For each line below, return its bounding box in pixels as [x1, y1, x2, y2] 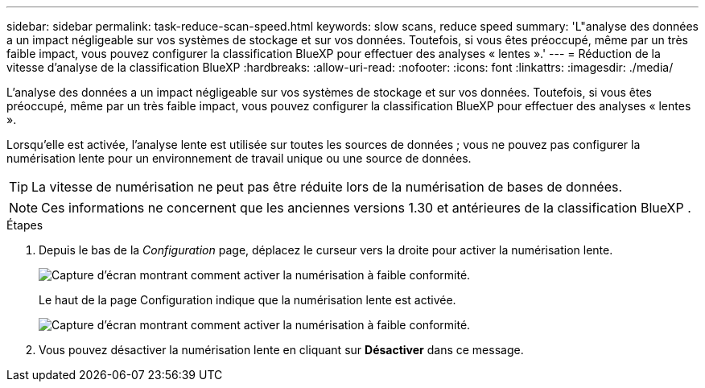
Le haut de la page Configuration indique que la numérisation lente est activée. [39, 293, 456, 307]
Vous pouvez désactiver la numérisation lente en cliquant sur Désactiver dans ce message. [39, 343, 524, 357]
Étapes [6, 218, 43, 232]
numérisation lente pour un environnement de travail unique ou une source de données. [6, 151, 472, 165]
